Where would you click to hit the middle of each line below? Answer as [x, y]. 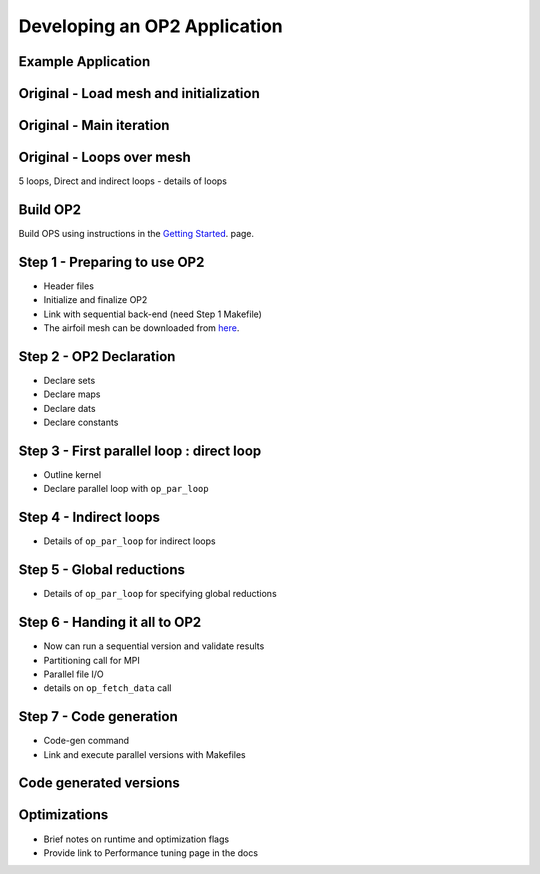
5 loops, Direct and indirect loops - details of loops [123, 181]
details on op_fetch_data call [107, 688]
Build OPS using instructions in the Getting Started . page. [136, 234]
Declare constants [81, 422]
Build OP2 [50, 209]
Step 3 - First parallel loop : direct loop [140, 450]
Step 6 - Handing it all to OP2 [110, 622]
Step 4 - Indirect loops [89, 517]
